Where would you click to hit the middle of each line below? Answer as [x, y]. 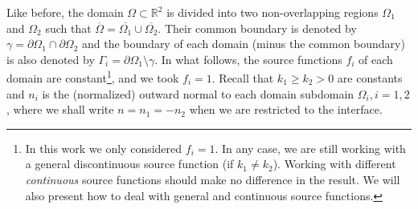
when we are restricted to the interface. [286, 109]
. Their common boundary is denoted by [257, 28]
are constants [370, 78]
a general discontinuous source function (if [129, 164]
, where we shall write [60, 109]
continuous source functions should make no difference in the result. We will [213, 179]
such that [68, 28]
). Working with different [334, 164]
